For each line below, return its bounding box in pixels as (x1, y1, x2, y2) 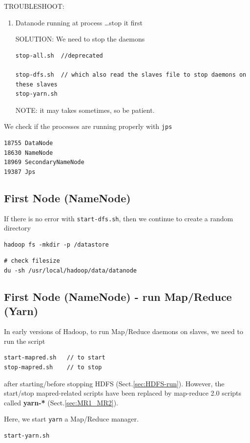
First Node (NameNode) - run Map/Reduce (4, 289, 232, 304)
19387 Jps (4, 168, 36, 175)
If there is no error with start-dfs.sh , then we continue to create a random (4, 213, 233, 223)
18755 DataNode (4, 140, 53, 147)
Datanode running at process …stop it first (15, 17, 143, 27)
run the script (4, 336, 45, 346)
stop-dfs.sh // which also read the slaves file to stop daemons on (15, 71, 247, 78)
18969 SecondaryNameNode (4, 159, 84, 166)
